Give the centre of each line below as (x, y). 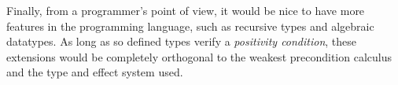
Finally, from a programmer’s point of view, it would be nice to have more (186, 10)
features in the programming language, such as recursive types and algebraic (190, 26)
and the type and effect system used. (95, 72)
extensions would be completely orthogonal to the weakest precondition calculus (199, 56)
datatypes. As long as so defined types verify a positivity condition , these (182, 41)
